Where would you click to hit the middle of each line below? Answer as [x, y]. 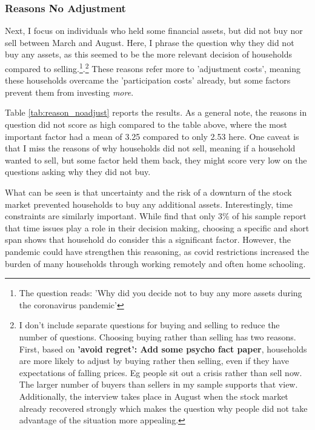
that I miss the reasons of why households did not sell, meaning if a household [150, 148]
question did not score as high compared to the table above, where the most [146, 124]
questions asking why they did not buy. [78, 172]
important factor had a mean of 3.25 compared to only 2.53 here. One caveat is [152, 136]
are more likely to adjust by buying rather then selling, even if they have [154, 361]
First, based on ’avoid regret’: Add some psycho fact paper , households [163, 349]
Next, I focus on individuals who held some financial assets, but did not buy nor [154, 31]
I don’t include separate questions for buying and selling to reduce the [149, 325]
